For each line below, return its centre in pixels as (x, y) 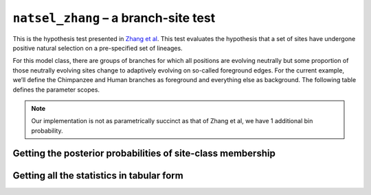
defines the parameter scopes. (56, 90)
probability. (47, 131)
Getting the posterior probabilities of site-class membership (144, 154)
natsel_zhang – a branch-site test (114, 18)
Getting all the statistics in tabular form (98, 175)
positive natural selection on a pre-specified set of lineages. (98, 48)
